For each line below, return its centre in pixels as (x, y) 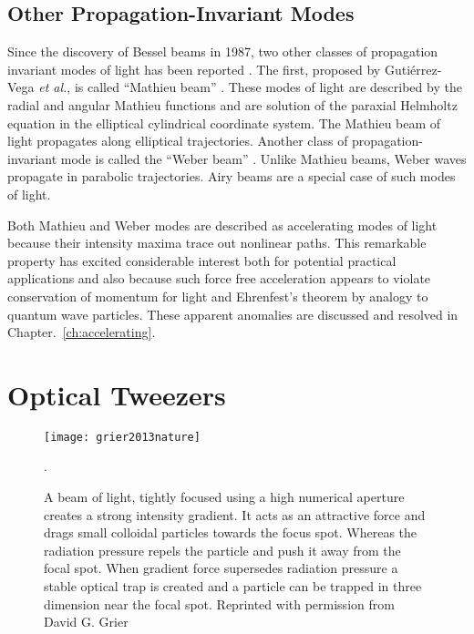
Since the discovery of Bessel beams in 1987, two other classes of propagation (223, 51)
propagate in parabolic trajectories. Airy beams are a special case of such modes (232, 176)
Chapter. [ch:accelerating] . (82, 332)
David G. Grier (86, 622)
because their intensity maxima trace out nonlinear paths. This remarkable (217, 243)
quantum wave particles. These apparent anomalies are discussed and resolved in (233, 314)
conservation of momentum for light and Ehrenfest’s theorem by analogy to (218, 296)
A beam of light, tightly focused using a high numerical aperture (224, 497)
